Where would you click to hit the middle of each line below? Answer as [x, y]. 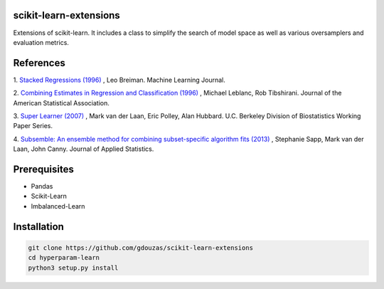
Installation [38, 227]
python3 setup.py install [73, 268]
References [39, 63]
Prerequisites [43, 169]
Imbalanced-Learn [58, 206]
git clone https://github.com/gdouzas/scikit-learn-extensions [141, 248]
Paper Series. [33, 126]
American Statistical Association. [61, 103]
